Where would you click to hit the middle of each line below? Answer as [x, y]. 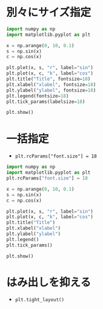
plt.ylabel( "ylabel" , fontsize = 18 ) [51, 90]
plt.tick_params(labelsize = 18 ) [46, 101]
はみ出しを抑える [49, 282]
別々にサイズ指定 [49, 12]
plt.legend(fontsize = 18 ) [38, 96]
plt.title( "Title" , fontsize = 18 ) [48, 79]
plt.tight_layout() [40, 300]
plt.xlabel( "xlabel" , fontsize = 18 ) [51, 85]
